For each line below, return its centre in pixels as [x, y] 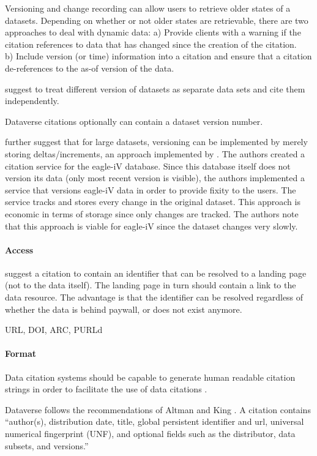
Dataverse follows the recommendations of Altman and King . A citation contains [158, 409]
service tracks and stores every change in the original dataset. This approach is [153, 202]
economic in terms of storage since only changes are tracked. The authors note [152, 213]
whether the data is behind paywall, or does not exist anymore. [124, 309]
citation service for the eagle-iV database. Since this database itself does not [148, 166]
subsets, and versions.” [47, 445]
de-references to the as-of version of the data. [90, 68]
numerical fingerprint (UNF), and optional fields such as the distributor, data [150, 434]
